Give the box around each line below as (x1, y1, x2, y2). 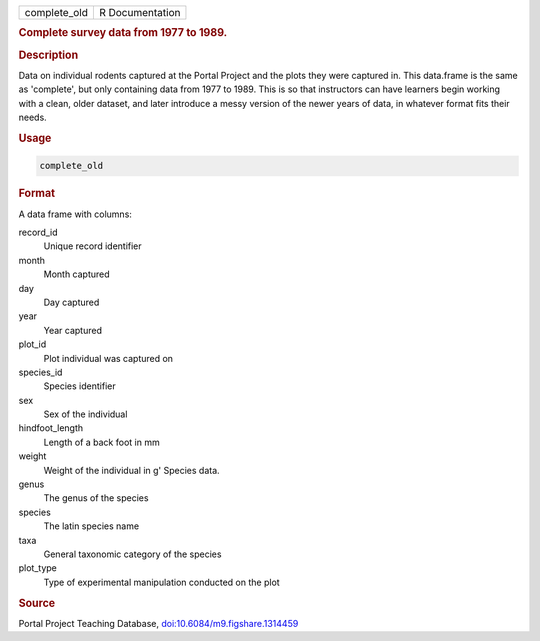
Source (18, 596, 56, 610)
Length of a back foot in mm (43, 436, 160, 448)
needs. (18, 111, 47, 124)
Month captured (43, 268, 110, 280)
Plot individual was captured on (43, 352, 174, 364)
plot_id (18, 338, 47, 350)
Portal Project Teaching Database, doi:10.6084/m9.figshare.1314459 (18, 617, 299, 629)
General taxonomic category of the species (43, 548, 222, 560)
